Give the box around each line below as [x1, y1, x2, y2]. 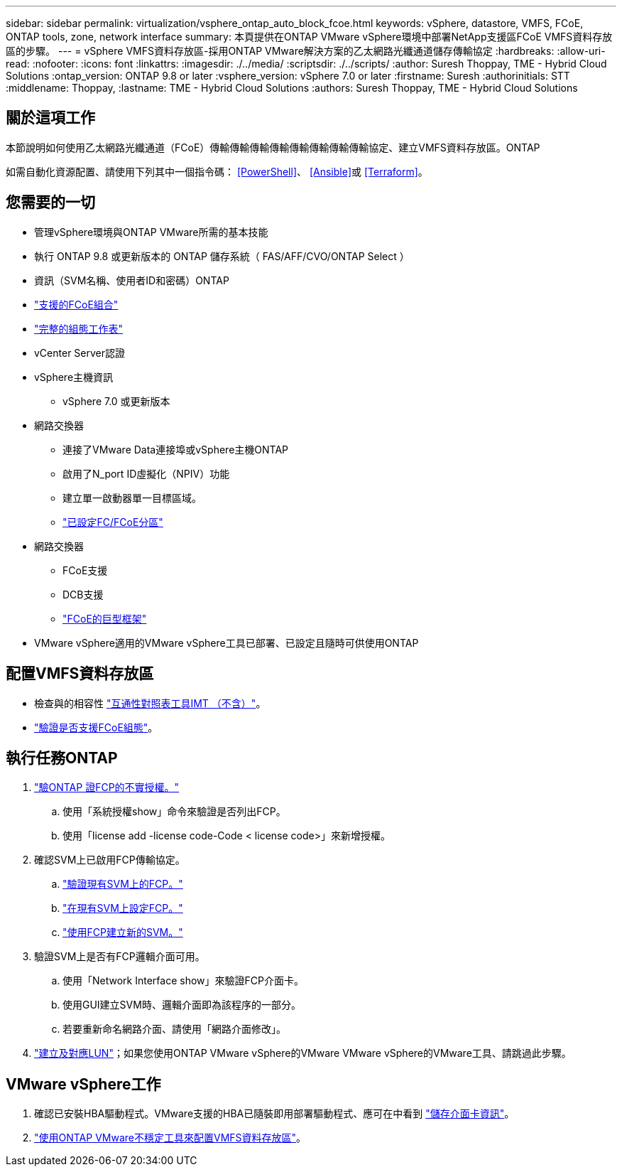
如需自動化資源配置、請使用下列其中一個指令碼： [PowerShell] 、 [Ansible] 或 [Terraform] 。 [6, 165, 428, 178]
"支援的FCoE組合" [34, 298, 119, 311]
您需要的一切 [6, 193, 95, 212]
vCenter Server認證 [34, 346, 126, 359]
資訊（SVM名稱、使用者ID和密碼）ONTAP [34, 274, 229, 286]
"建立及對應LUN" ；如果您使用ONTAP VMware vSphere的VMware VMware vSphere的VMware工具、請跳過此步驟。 [34, 1047, 572, 1060]
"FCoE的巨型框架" [62, 612, 147, 625]
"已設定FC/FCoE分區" [62, 515, 163, 528]
